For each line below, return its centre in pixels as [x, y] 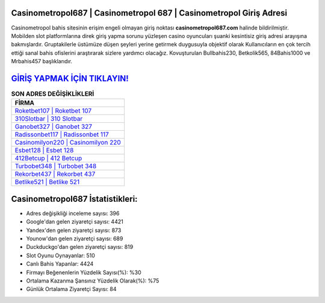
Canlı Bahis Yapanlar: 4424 [60, 264]
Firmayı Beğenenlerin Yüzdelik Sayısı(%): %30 [84, 272]
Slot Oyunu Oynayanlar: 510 [61, 255]
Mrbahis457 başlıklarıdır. [42, 61]
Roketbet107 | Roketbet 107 [53, 111]
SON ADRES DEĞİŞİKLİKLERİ [53, 94]
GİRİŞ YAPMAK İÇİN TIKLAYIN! [70, 78]
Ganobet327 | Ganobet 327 [54, 127]
